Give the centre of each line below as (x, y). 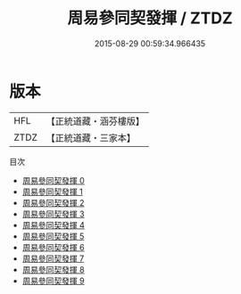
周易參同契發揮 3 (53, 214)
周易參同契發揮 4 (53, 225)
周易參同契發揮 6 (53, 247)
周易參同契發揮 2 (53, 202)
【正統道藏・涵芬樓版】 (96, 121)
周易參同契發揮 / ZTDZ (150, 18)
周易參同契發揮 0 (53, 180)
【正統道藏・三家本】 (91, 137)
